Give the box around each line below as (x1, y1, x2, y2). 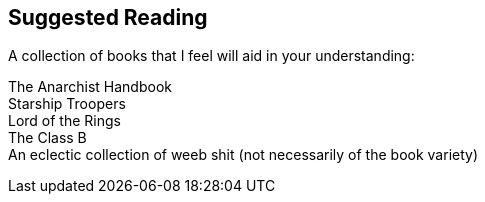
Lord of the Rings (8, 112, 121, 130)
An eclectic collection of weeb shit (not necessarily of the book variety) (8, 146, 479, 164)
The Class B (8, 129, 87, 147)
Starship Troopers (8, 95, 126, 113)
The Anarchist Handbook (8, 78, 172, 96)
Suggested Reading (8, 5, 208, 30)
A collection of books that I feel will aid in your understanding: (8, 47, 415, 65)
